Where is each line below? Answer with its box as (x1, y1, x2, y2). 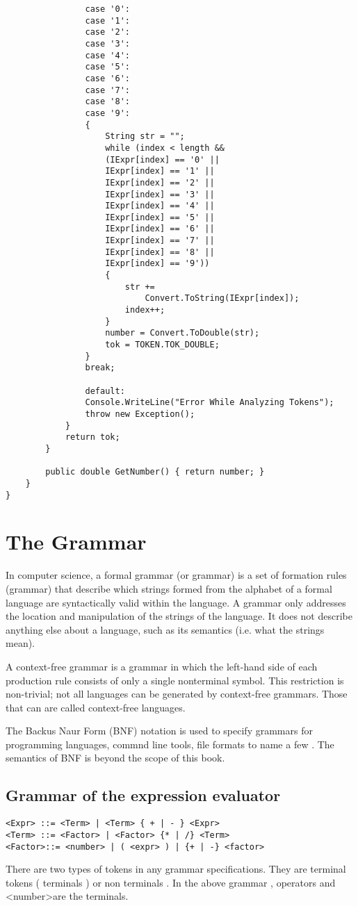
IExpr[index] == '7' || (105, 236, 215, 246)
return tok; (65, 432, 120, 443)
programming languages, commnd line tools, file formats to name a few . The (6, 736, 334, 751)
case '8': (85, 97, 130, 107)
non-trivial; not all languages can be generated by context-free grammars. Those (6, 686, 348, 701)
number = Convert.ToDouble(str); (105, 328, 260, 338)
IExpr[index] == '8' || (105, 247, 215, 257)
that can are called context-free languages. (6, 700, 186, 714)
